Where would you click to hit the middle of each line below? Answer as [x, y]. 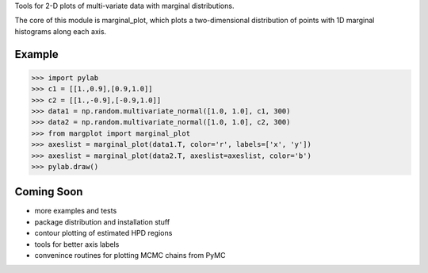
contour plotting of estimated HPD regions [103, 233]
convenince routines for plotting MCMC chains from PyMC [130, 255]
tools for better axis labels [77, 244]
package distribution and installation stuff [102, 221]
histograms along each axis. [61, 31]
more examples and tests [76, 211]
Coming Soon [49, 192]
